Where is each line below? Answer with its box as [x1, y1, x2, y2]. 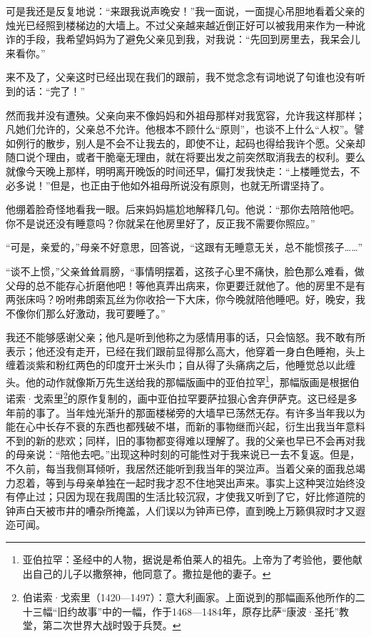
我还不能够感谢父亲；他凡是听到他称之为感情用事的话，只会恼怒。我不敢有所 [6, 330, 365, 345]
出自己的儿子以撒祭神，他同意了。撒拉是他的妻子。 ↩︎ [22, 566, 271, 581]
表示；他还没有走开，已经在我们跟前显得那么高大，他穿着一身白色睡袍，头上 [6, 343, 365, 358]
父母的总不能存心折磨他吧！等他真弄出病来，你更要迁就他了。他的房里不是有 [6, 277, 365, 292]
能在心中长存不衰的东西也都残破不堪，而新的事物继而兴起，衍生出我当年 [6, 419, 345, 434]
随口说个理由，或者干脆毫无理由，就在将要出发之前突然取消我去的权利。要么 [6, 149, 365, 164]
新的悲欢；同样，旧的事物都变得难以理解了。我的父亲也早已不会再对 [35, 433, 355, 448]
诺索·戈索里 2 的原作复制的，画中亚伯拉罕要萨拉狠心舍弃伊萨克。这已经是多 [6, 389, 357, 405]
